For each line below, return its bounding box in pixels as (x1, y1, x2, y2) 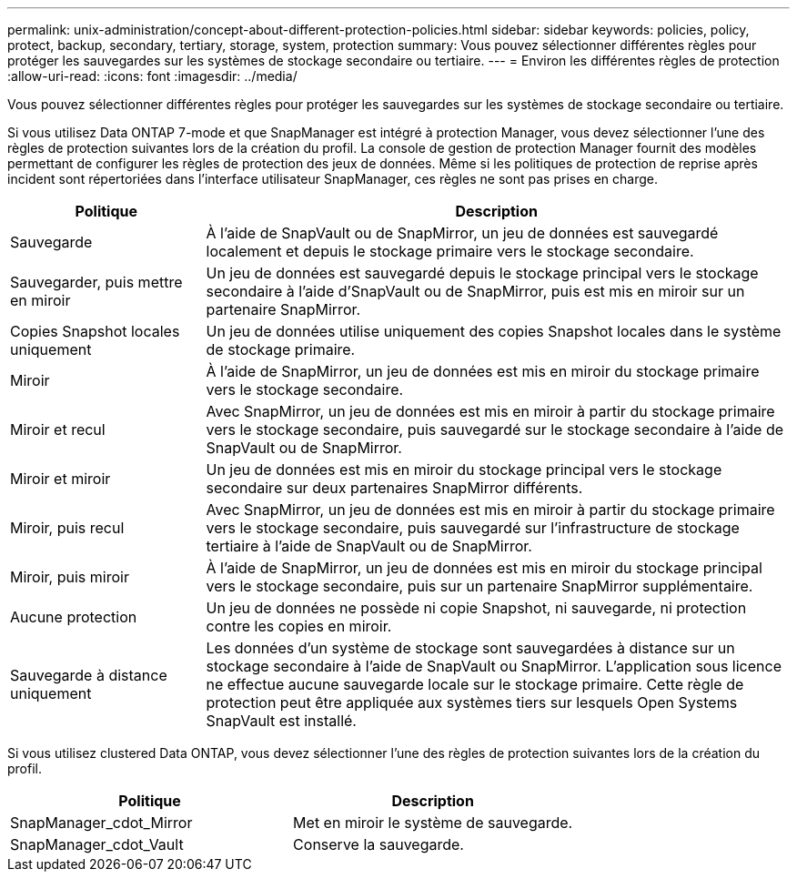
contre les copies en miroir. (206, 617, 392, 635)
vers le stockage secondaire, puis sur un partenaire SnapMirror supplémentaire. (206, 577, 753, 595)
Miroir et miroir (10, 470, 111, 488)
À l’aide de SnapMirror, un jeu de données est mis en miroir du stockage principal (206, 559, 762, 577)
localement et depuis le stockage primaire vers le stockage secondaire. (206, 242, 694, 260)
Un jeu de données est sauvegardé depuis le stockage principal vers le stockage (206, 264, 759, 282)
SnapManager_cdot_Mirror (10, 813, 193, 832)
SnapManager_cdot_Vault (10, 835, 184, 854)
